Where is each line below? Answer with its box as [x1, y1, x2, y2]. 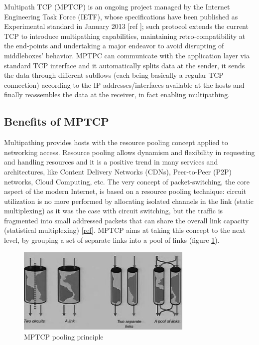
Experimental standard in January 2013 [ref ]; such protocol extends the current [4, 21, 249, 31]
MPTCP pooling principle [24, 331, 104, 342]
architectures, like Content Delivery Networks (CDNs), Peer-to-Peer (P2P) [4, 166, 232, 176]
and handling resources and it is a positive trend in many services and [4, 157, 218, 167]
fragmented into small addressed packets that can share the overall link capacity [4, 215, 249, 225]
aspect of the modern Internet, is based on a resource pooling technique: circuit [4, 186, 247, 196]
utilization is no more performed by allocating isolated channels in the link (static [4, 195, 254, 206]
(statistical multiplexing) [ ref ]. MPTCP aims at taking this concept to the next [4, 225, 246, 235]
